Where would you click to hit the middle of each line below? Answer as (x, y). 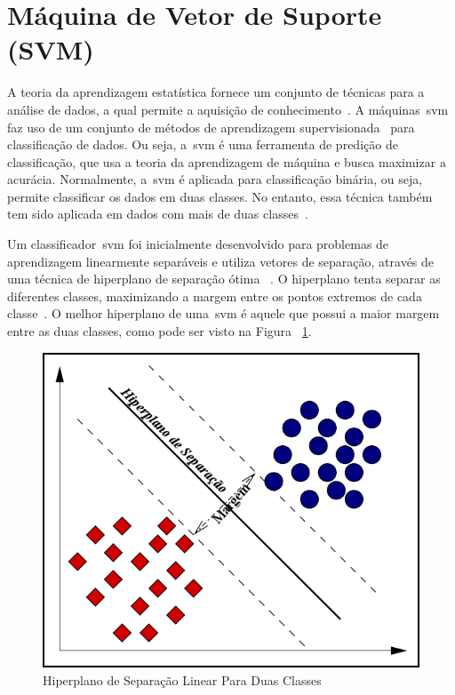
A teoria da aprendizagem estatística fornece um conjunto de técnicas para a (216, 92)
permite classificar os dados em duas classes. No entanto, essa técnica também (220, 196)
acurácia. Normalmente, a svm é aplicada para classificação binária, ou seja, (215, 179)
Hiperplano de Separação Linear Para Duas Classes (182, 679)
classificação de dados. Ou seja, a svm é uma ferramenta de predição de (203, 144)
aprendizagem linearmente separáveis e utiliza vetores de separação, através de (221, 261)
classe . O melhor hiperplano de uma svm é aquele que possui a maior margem (224, 313)
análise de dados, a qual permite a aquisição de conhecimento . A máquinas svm (228, 109)
